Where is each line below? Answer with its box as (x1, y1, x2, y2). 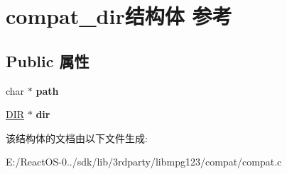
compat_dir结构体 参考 (6, 1, 232, 30)
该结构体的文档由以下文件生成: (6, 130, 148, 145)
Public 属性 (6, 50, 90, 71)
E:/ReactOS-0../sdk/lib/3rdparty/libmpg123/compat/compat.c (6, 154, 282, 169)
